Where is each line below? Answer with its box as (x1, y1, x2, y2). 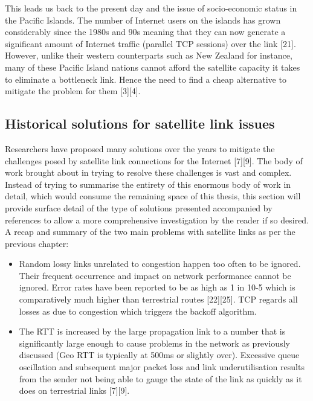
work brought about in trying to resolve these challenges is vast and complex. (5, 166, 292, 179)
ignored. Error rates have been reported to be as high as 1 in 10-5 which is (19, 281, 295, 294)
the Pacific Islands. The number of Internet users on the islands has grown (5, 13, 281, 26)
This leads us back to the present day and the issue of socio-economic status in (5, 2, 297, 14)
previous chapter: (5, 237, 69, 249)
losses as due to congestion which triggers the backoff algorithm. (19, 304, 257, 317)
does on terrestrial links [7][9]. (19, 384, 130, 397)
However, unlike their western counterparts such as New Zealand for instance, (5, 49, 292, 62)
